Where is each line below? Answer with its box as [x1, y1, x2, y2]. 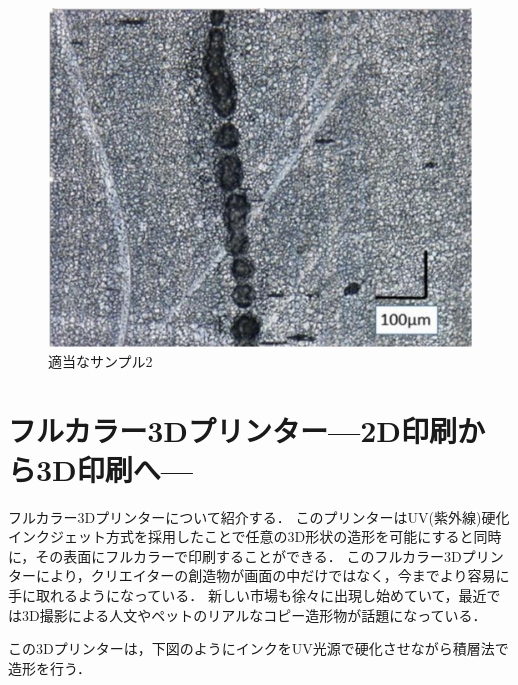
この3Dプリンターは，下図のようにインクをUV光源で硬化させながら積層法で [8, 638, 509, 659]
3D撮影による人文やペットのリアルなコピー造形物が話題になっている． [21, 604, 487, 625]
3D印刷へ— [36, 448, 193, 489]
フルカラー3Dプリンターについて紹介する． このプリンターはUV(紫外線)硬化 [8, 506, 510, 527]
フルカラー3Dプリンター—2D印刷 [8, 409, 457, 450]
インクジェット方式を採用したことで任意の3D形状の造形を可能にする [8, 526, 460, 547]
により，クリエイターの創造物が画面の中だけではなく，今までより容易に [35, 565, 510, 586]
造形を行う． [8, 657, 91, 678]
